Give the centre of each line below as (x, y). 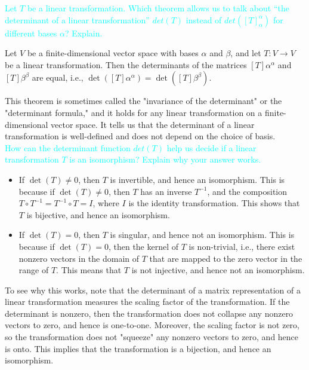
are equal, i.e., (58, 77)
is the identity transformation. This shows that (214, 203)
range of (34, 270)
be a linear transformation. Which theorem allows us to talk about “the (158, 8)
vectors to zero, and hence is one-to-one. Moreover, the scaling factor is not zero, (152, 325)
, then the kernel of (143, 246)
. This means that (89, 270)
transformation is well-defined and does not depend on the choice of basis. (140, 136)
